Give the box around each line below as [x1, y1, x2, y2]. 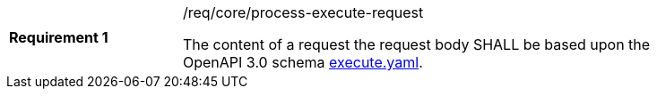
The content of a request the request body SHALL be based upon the [183, 36, 651, 53]
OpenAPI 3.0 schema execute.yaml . [183, 53, 423, 71]
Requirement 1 [9, 28, 108, 46]
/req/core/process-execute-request [183, 4, 424, 21]
